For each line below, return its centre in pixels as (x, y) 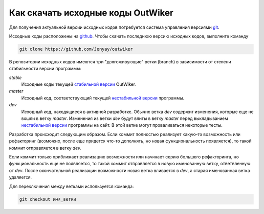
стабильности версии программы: (45, 69)
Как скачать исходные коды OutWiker (91, 13)
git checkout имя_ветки (48, 199)
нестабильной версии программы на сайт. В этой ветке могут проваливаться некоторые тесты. (122, 125)
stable (15, 78)
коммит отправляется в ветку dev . (45, 148)
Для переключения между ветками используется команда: (71, 186)
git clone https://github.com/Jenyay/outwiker (76, 49)
